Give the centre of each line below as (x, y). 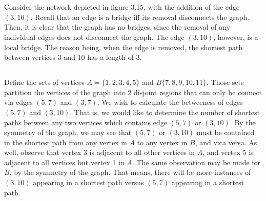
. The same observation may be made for (196, 162)
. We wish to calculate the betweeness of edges (170, 102)
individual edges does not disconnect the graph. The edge (94, 37)
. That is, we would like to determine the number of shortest (165, 112)
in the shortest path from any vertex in (66, 142)
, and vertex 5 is (228, 152)
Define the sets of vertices (44, 82)
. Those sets (225, 82)
